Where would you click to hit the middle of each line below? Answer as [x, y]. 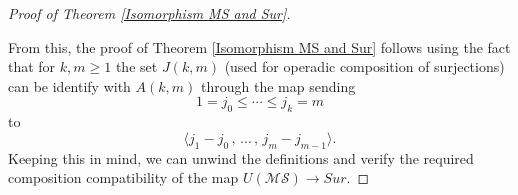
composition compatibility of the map [123, 177]
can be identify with [69, 85]
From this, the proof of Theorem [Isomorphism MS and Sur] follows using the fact [259, 46]
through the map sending [278, 85]
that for [32, 66]
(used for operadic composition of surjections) [364, 66]
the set [136, 66]
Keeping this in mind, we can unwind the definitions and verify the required [241, 157]
